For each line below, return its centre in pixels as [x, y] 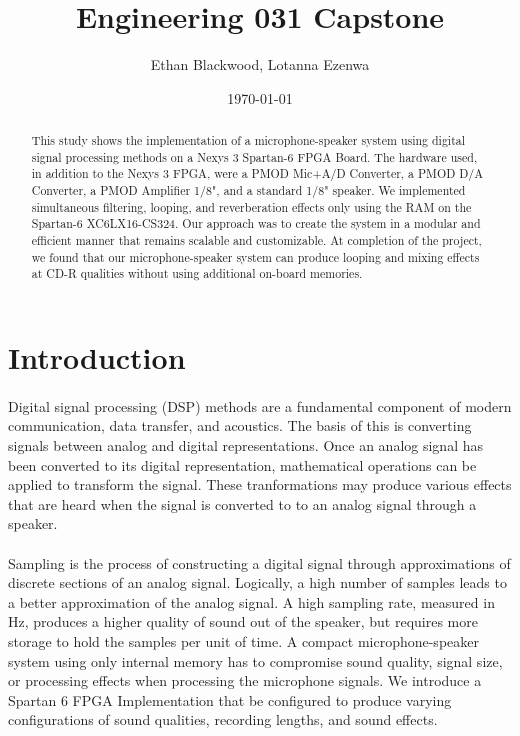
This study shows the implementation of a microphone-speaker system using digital [248, 140]
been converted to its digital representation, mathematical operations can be [242, 464]
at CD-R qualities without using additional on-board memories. [197, 273]
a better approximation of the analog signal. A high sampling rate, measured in [251, 601]
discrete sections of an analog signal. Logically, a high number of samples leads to [257, 582]
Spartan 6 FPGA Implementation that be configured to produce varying [230, 699]
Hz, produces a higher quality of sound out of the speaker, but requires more [243, 621]
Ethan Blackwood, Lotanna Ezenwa [260, 64]
